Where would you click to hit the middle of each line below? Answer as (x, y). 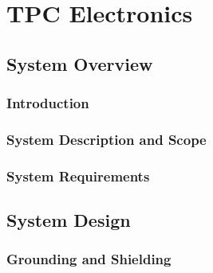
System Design (69, 220)
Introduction (48, 103)
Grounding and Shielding (89, 259)
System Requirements (78, 175)
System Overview (80, 63)
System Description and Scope (106, 139)
